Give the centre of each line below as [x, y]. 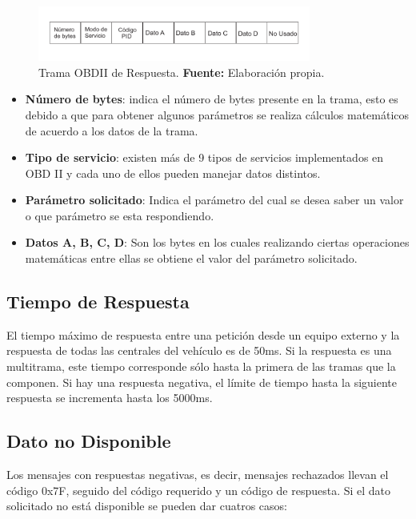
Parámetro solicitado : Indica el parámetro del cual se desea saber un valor [214, 200]
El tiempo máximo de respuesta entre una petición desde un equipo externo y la [203, 334]
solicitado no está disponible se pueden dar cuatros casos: [147, 506]
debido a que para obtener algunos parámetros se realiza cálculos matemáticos [217, 114]
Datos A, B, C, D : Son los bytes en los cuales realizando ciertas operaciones [217, 242]
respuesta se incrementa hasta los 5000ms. [110, 398]
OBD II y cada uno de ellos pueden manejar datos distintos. [173, 173]
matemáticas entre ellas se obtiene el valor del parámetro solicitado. [191, 258]
